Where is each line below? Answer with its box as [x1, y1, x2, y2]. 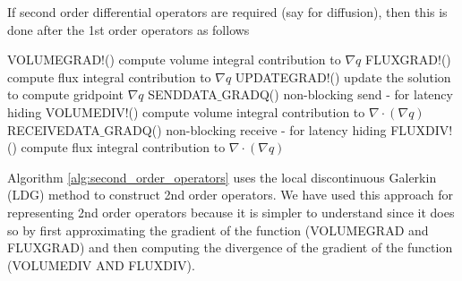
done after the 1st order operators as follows [7, 20, 250, 38]
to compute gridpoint [7, 85, 124, 104]
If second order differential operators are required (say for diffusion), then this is [7, 3, 448, 21]
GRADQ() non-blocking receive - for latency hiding [104, 120, 387, 139]
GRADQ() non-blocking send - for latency [221, 85, 453, 104]
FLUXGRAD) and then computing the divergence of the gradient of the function [7, 238, 453, 257]
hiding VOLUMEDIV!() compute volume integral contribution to [7, 102, 365, 121]
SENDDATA [148, 85, 218, 104]
